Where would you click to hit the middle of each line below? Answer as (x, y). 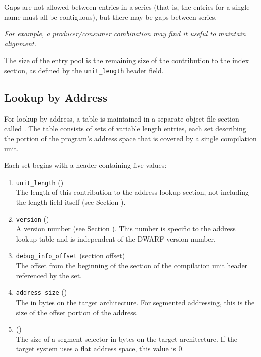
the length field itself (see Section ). (71, 202)
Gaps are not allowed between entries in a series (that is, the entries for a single (127, 7)
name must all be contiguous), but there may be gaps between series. (111, 16)
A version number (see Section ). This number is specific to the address (126, 229)
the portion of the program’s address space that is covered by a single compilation (130, 138)
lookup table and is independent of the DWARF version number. (116, 238)
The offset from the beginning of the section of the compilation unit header (132, 265)
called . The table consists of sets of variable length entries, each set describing (125, 128)
